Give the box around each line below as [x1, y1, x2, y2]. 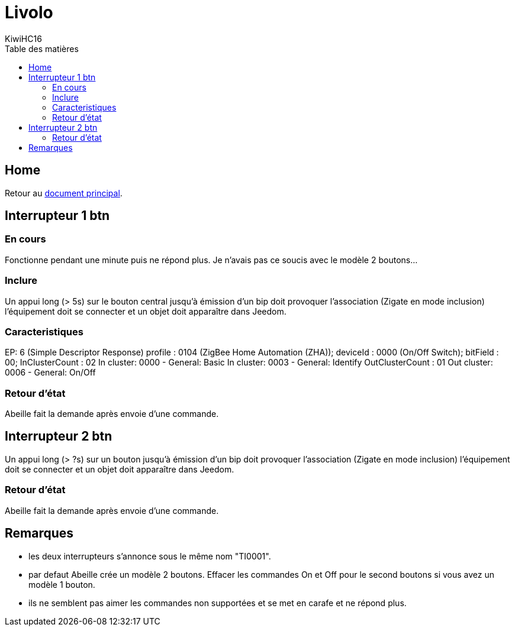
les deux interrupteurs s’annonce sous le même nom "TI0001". [28, 551, 271, 561]
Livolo [5, 2, 53, 22]
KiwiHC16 [5, 33, 42, 44]
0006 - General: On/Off [5, 367, 96, 378]
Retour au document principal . [5, 187, 123, 198]
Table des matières [5, 43, 79, 54]
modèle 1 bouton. [28, 579, 95, 590]
